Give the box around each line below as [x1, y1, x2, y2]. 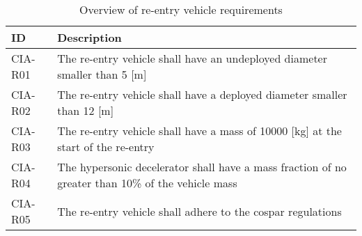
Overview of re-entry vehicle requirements [79, 1, 283, 17]
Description [57, 29, 122, 45]
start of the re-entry [57, 139, 155, 155]
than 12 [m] [57, 102, 114, 118]
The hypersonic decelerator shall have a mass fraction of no [57, 159, 347, 175]
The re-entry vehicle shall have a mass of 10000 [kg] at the [57, 123, 342, 139]
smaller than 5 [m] [57, 66, 147, 82]
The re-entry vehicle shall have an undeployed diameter [57, 50, 327, 66]
